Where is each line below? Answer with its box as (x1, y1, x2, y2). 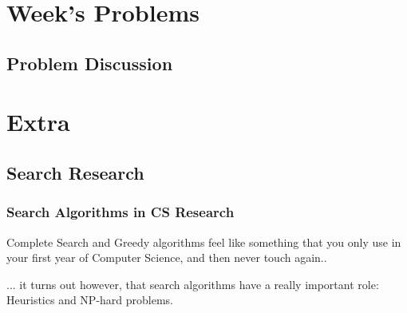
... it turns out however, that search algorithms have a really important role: (6, 275, 379, 292)
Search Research (6, 160, 144, 184)
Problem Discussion (6, 50, 173, 75)
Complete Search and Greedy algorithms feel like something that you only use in (6, 233, 401, 250)
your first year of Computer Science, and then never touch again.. (6, 249, 327, 266)
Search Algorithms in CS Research (6, 202, 235, 222)
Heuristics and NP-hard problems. (6, 291, 174, 308)
